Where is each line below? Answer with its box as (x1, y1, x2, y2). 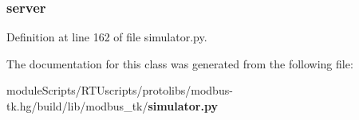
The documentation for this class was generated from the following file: (6, 55, 353, 72)
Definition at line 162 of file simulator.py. (6, 29, 207, 45)
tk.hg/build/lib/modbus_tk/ (6, 98, 148, 114)
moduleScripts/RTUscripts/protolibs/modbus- (6, 82, 233, 99)
